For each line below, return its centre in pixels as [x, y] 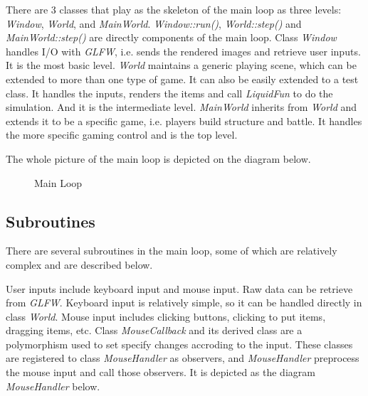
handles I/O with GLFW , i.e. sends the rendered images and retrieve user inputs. [183, 51]
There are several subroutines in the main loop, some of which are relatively [172, 251]
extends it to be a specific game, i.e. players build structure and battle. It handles [184, 121]
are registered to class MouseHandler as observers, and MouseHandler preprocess [183, 358]
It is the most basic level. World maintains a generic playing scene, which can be [181, 65]
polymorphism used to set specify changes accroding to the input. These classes [179, 344]
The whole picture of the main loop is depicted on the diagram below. [158, 158]
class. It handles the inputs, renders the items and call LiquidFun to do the [169, 93]
